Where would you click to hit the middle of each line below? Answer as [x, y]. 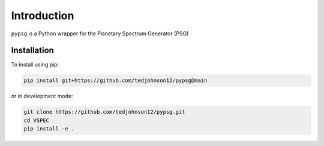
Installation [32, 51]
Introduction [43, 16]
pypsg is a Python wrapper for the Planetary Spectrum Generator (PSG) [100, 34]
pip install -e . [49, 129]
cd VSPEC [37, 120]
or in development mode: [42, 96]
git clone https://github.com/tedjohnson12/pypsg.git [104, 112]
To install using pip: [35, 65]
